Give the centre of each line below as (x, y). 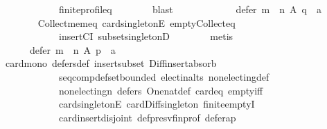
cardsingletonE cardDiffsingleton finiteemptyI (157, 104)
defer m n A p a (72, 49)
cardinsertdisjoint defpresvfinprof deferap (147, 117)
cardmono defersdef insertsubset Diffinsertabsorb (111, 63)
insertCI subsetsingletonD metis (146, 36)
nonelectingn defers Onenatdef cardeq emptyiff (161, 90)
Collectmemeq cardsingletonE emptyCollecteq (136, 22)
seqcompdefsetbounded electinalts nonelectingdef (164, 76)
